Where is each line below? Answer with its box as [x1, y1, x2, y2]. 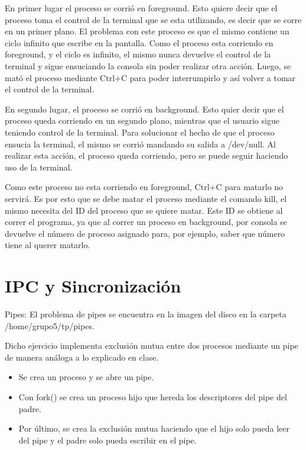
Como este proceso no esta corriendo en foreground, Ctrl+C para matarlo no [5, 181, 284, 193]
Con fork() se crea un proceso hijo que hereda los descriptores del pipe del [18, 390, 287, 403]
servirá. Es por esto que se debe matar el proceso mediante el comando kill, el [5, 192, 287, 204]
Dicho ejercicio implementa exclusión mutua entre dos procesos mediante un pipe [5, 339, 298, 352]
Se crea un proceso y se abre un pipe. [18, 371, 154, 383]
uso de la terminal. [5, 160, 73, 173]
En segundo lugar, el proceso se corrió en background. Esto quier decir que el [5, 102, 284, 115]
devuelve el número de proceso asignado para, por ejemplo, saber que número [5, 227, 285, 239]
